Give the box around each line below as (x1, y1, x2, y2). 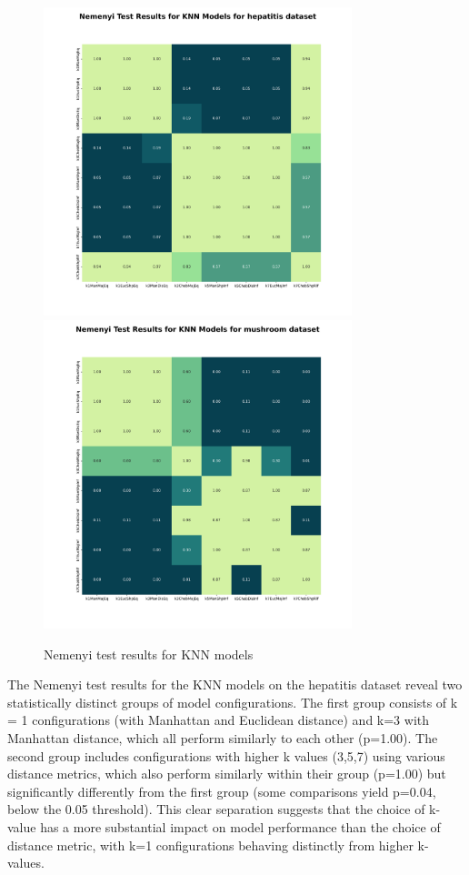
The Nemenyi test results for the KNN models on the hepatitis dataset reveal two (7, 675, 463, 694)
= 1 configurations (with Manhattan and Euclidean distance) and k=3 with (7, 710, 430, 729)
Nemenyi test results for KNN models (44, 644, 254, 663)
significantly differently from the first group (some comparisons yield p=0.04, (7, 781, 436, 800)
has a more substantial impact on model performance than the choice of (40, 817, 441, 836)
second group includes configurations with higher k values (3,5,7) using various (7, 746, 445, 765)
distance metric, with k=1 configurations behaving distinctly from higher (7, 835, 414, 854)
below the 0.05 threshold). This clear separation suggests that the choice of (7, 800, 425, 819)
